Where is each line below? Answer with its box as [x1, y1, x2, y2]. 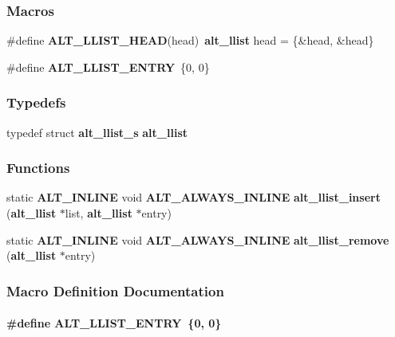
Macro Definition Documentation [6, 280, 224, 300]
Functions [6, 158, 70, 178]
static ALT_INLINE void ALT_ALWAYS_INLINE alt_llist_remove [6, 231, 389, 248]
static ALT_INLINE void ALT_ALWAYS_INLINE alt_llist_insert [6, 189, 381, 206]
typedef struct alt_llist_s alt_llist [6, 123, 188, 140]
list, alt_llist [65, 205, 132, 221]
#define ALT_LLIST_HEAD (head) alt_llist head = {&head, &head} [6, 32, 374, 49]
